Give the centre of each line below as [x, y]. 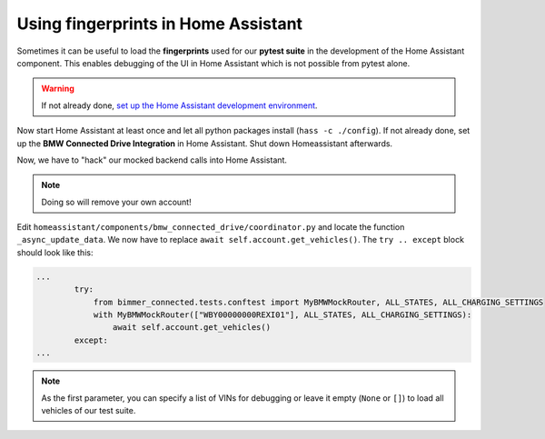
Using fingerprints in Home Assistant [160, 24]
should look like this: [55, 252]
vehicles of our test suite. [89, 410]
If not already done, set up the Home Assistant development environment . [179, 105]
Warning [58, 89]
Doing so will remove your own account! [116, 202]
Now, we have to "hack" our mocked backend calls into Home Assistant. [152, 160]
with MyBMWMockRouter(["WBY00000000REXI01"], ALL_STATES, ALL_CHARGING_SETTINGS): [282, 315]
